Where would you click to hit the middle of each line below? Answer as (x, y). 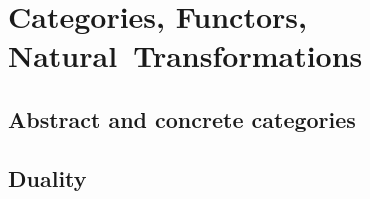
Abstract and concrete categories (182, 118)
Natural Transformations (185, 55)
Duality (47, 177)
